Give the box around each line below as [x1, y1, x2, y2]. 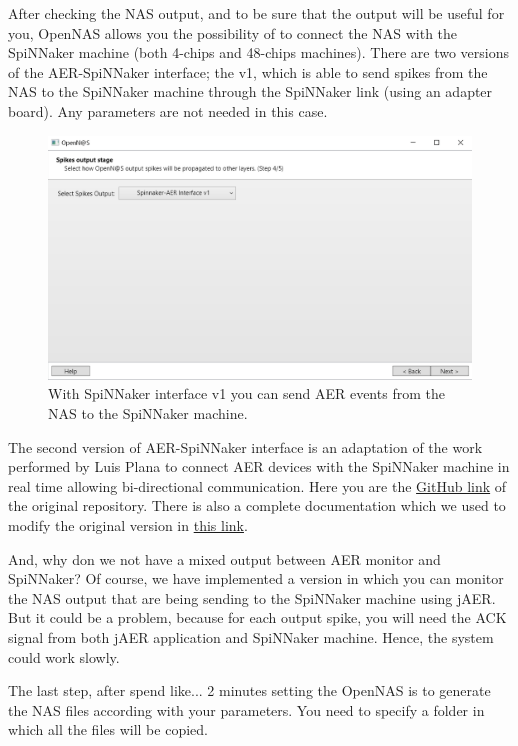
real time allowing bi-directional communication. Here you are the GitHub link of [8, 475, 507, 496]
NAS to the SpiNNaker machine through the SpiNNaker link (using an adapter [8, 81, 493, 102]
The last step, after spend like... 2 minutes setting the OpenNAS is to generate [8, 680, 491, 701]
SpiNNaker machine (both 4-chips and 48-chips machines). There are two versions [8, 42, 510, 63]
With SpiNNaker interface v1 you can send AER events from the [48, 383, 445, 404]
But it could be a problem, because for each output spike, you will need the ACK [8, 607, 507, 628]
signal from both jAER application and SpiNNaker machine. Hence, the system [8, 626, 494, 647]
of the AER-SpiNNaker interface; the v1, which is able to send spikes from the [8, 61, 488, 82]
